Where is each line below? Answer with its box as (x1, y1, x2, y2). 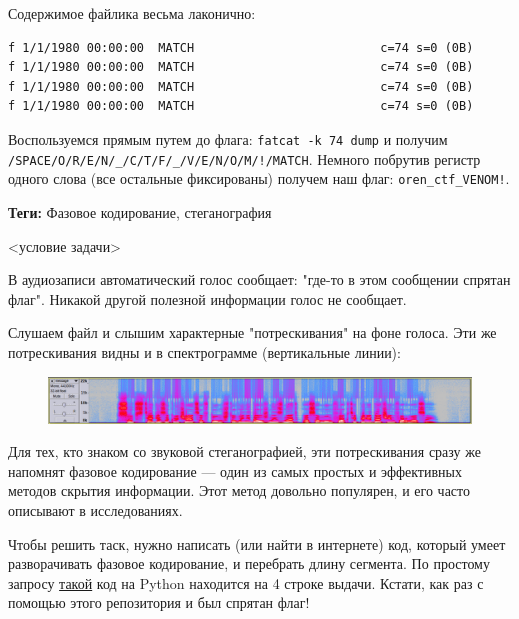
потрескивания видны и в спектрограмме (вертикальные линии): (8, 341, 401, 362)
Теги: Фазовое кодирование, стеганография (8, 201, 272, 222)
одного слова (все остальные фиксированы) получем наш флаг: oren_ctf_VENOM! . (8, 168, 510, 189)
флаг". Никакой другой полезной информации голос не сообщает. (8, 288, 407, 309)
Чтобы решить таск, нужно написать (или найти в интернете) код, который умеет (8, 533, 506, 554)
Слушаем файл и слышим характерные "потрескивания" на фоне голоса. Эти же (8, 322, 497, 343)
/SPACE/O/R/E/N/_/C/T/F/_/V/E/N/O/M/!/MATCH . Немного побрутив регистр (8, 148, 481, 169)
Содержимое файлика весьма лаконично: (8, 3, 256, 23)
